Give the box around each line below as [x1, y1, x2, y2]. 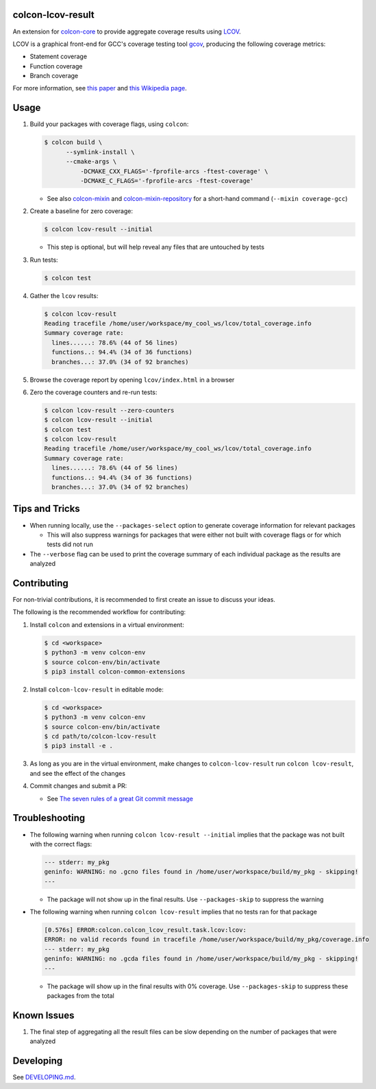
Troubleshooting [12, 812, 86, 824]
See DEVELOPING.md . [12, 1073, 76, 1081]
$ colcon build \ [44, 138, 103, 147]
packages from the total [47, 992, 114, 1000]
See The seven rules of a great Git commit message [47, 794, 193, 803]
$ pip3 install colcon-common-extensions [44, 668, 186, 675]
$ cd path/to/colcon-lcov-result [44, 733, 157, 740]
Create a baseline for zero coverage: [29, 207, 134, 215]
